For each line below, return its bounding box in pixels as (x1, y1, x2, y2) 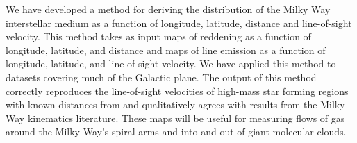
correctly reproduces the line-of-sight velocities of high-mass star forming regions (6, 83, 349, 98)
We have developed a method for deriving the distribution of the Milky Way (6, 2, 331, 16)
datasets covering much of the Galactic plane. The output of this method (6, 69, 317, 84)
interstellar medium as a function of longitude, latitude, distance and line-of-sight (6, 15, 352, 30)
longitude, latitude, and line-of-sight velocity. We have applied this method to (6, 56, 336, 71)
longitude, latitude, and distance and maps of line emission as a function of (6, 42, 326, 57)
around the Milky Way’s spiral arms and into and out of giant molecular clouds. (6, 124, 347, 139)
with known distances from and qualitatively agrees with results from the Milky (6, 97, 345, 112)
